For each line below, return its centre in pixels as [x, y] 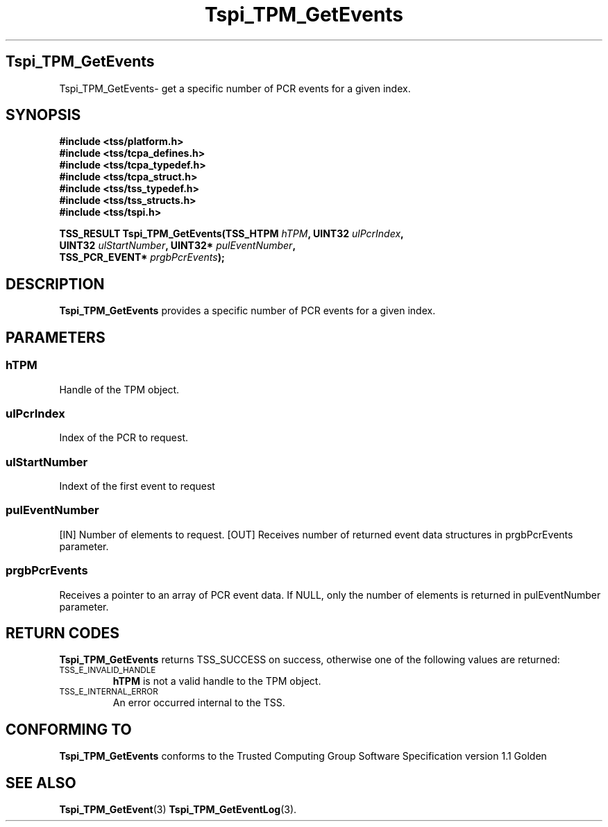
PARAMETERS [56, 337]
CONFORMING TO [69, 729]
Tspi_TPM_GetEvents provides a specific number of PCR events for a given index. [247, 311]
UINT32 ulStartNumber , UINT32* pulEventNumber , [178, 246]
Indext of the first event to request [137, 486]
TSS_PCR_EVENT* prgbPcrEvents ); [142, 257]
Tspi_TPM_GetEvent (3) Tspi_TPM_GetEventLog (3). [178, 810]
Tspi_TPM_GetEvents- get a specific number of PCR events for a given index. [235, 88]
